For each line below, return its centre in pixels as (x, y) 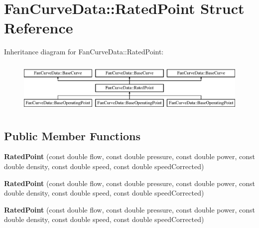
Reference (39, 28)
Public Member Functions (72, 135)
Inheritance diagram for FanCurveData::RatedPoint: (84, 52)
